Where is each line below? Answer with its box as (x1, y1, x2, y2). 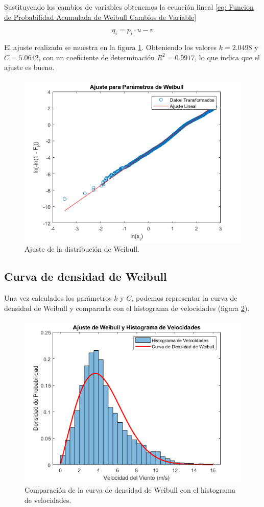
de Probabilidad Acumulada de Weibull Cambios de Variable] (4, 11, 197, 22)
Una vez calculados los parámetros (4, 293, 112, 303)
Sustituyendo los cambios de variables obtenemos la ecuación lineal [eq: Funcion (4, 2, 254, 12)
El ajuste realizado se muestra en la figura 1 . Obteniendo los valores (4, 41, 217, 52)
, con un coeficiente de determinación (38, 52, 155, 62)
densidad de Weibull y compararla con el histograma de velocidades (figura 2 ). (4, 302, 250, 313)
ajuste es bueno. (4, 62, 55, 73)
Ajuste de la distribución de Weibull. (25, 244, 140, 254)
